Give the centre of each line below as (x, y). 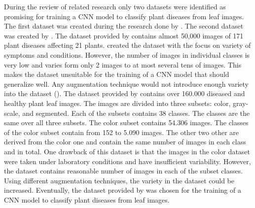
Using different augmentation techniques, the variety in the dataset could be (119, 180)
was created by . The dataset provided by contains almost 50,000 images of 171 (124, 35)
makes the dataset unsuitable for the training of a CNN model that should (117, 74)
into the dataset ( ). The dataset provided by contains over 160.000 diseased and (125, 93)
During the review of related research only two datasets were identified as (115, 6)
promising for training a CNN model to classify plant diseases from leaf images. (124, 16)
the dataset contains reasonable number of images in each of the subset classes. (124, 171)
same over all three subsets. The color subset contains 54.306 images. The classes (126, 122)
